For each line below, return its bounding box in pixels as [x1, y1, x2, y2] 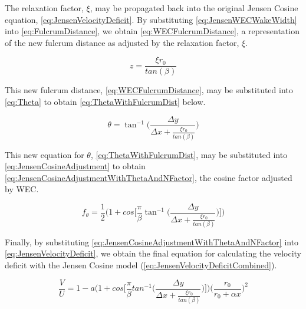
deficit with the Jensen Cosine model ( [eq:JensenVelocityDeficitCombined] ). [5, 259, 277, 271]
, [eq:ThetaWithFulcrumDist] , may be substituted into [90, 148, 288, 160]
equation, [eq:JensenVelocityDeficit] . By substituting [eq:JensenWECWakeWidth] [5, 13, 297, 25]
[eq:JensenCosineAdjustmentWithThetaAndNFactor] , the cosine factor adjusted [5, 171, 292, 183]
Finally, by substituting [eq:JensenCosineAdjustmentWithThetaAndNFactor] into [5, 235, 299, 248]
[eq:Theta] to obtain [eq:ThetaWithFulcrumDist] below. [5, 96, 206, 108]
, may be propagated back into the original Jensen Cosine [90, 2, 298, 14]
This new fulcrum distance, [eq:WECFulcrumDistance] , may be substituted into [5, 84, 293, 96]
